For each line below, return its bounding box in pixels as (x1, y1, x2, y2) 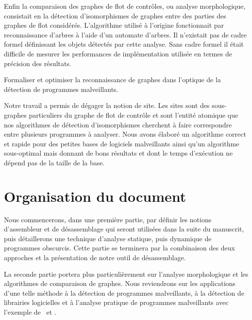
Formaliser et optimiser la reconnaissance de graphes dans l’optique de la (4, 74, 221, 85)
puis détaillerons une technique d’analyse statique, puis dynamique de (4, 233, 212, 243)
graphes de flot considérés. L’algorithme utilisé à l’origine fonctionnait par (4, 20, 224, 30)
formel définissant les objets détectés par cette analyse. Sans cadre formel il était (4, 39, 244, 49)
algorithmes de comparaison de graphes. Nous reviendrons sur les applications (4, 278, 235, 288)
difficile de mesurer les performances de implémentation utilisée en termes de (4, 48, 232, 58)
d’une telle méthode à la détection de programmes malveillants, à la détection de (4, 287, 244, 298)
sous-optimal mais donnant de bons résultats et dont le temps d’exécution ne (4, 148, 233, 158)
